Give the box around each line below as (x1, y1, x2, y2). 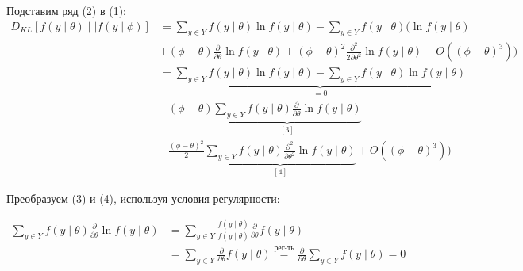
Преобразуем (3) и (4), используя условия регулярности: (6, 189, 280, 206)
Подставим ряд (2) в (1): (6, 2, 127, 18)
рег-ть (274, 244, 294, 253)
